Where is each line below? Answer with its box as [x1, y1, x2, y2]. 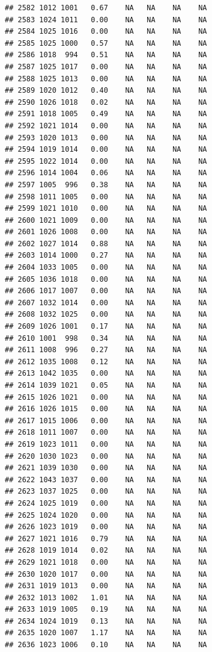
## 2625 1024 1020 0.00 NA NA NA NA [5, 511, 207, 520]
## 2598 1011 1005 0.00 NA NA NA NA [5, 192, 207, 201]
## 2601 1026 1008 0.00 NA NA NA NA [5, 228, 207, 237]
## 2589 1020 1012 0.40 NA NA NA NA [5, 86, 207, 95]
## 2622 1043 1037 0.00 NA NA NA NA [5, 475, 207, 484]
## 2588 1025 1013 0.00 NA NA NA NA [5, 74, 207, 83]
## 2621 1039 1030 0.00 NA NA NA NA [5, 464, 207, 473]
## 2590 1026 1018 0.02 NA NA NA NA [5, 98, 207, 107]
